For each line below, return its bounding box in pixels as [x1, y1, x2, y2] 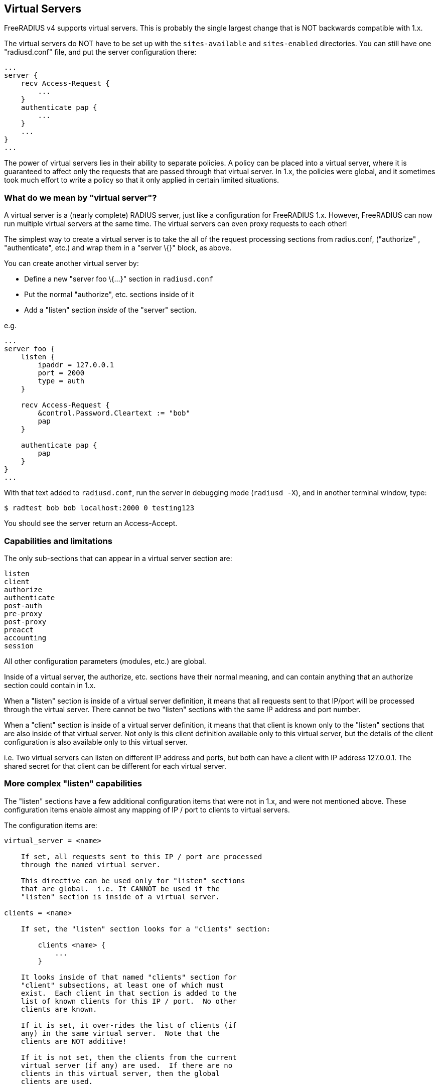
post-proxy [4, 617, 47, 626]
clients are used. [21, 1077, 93, 1085]
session [4, 641, 34, 650]
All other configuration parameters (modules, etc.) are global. [4, 656, 206, 665]
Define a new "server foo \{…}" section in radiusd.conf [24, 275, 214, 284]
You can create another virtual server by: [4, 259, 139, 268]
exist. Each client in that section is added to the [21, 989, 237, 997]
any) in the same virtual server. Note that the [21, 1029, 220, 1037]
